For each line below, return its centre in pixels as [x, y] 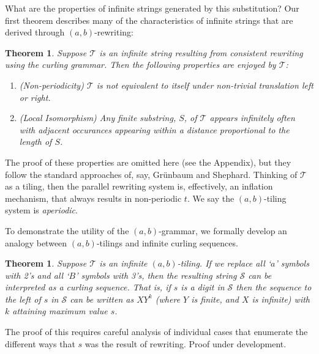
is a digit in [203, 287]
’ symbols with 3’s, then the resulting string [156, 275]
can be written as [102, 299]
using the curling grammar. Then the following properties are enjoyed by [141, 65]
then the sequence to [274, 287]
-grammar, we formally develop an [223, 230]
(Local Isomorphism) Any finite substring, [98, 118]
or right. [35, 97]
